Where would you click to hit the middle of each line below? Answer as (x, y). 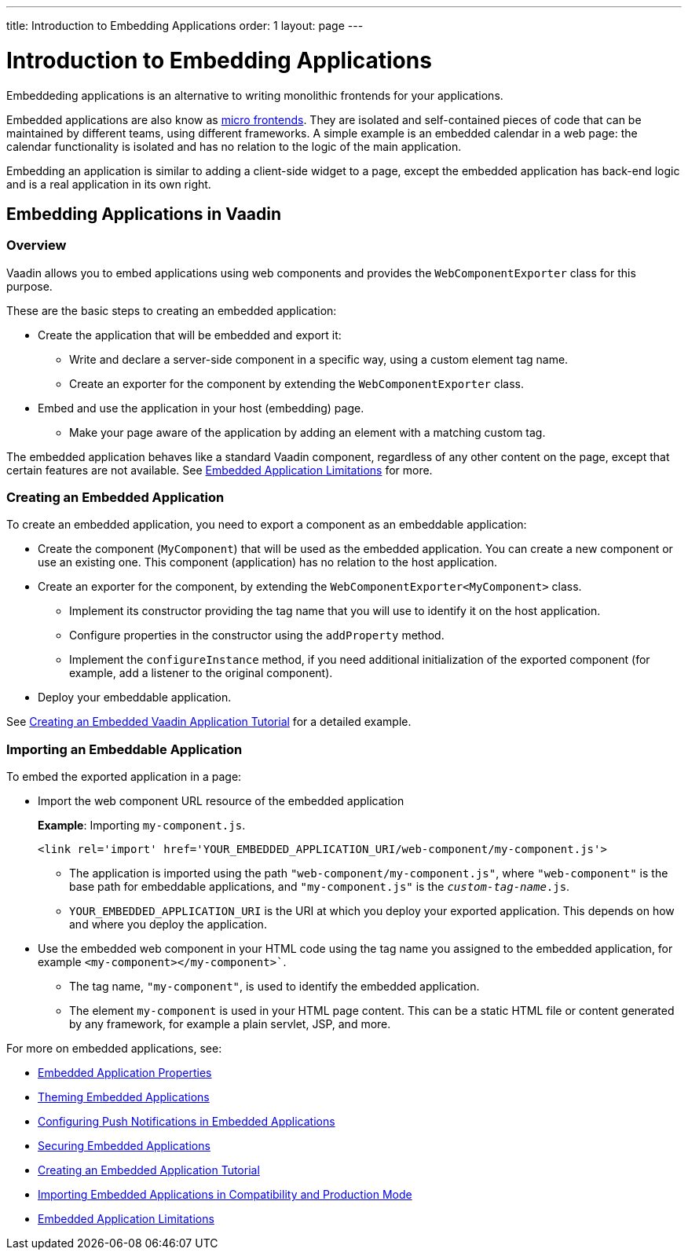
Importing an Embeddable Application (124, 749)
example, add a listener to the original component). (201, 673)
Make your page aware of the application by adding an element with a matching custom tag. (307, 432)
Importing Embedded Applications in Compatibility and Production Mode (225, 1195)
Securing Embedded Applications (124, 1146)
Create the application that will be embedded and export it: (190, 335)
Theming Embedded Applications (124, 1097)
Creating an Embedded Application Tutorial (149, 1170)
